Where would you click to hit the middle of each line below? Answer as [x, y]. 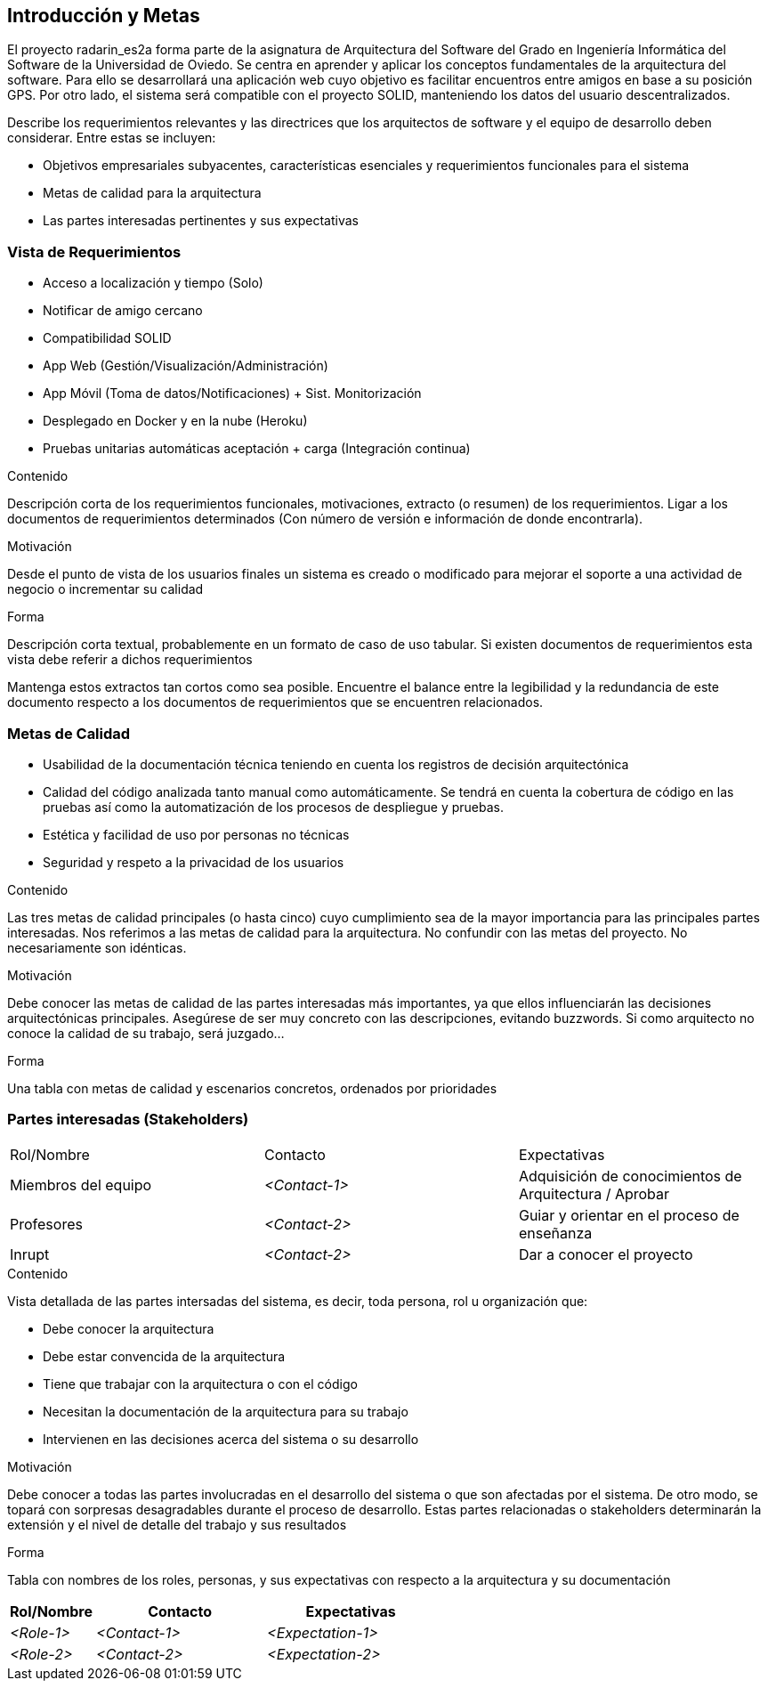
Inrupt [30, 1254]
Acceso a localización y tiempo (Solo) [153, 283]
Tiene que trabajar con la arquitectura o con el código [200, 1384]
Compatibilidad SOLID [107, 338]
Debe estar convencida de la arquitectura [164, 1356]
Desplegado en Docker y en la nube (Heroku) [175, 421]
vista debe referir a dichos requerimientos [130, 660]
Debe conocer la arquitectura [129, 1328]
